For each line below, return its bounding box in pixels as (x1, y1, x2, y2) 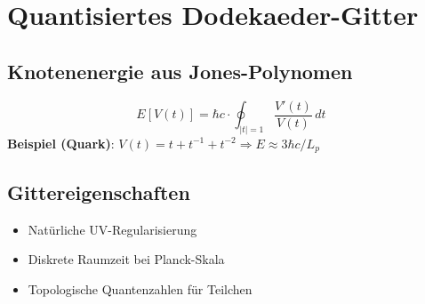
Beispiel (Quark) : (7, 133, 115, 152)
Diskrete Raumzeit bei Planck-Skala (28, 250, 225, 268)
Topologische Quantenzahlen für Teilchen (28, 279, 253, 298)
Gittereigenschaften (7, 178, 190, 205)
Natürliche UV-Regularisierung (28, 220, 197, 238)
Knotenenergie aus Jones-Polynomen (7, 57, 353, 84)
